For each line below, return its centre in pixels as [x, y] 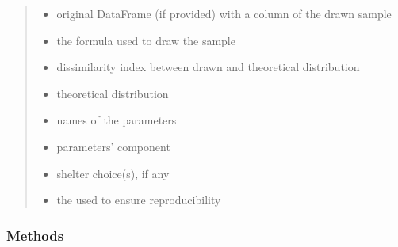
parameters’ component [113, 146]
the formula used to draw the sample [146, 40]
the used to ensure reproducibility [139, 200]
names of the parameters [117, 120]
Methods [35, 235]
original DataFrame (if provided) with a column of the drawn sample [224, 13]
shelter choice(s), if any [113, 173]
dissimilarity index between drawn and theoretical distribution [208, 67]
